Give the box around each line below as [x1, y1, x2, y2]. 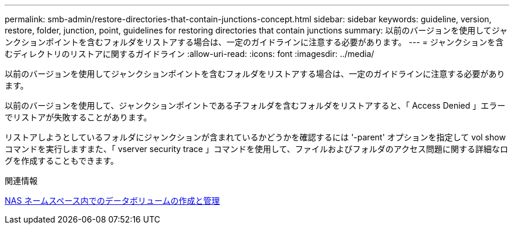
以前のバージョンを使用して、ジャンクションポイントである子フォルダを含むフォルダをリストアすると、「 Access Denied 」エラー [5, 100, 506, 110]
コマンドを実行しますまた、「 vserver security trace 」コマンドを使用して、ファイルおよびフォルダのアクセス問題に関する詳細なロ [5, 144, 509, 154]
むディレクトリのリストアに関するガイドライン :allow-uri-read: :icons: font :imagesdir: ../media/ [5, 49, 374, 59]
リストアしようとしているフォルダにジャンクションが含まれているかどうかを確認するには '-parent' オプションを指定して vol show [5, 132, 506, 142]
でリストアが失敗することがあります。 [5, 112, 152, 122]
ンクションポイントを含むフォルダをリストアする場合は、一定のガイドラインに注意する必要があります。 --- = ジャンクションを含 [5, 37, 504, 47]
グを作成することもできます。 [5, 156, 119, 166]
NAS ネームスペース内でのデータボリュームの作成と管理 [5, 196, 220, 206]
